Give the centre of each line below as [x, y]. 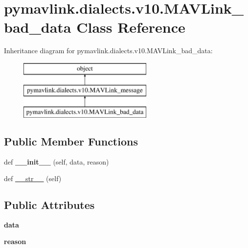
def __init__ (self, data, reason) [56, 162]
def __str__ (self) [33, 178]
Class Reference [131, 27]
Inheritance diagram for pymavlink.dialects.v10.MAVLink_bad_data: [108, 51]
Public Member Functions [71, 141]
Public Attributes [49, 204]
